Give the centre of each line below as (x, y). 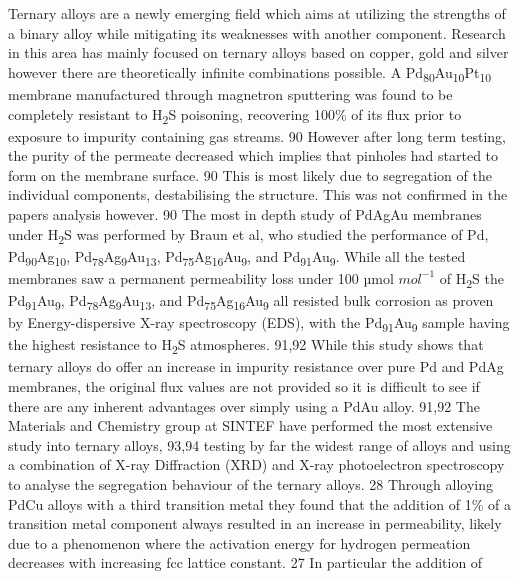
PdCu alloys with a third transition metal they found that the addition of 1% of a (259, 503)
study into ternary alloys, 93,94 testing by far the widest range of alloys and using (259, 444)
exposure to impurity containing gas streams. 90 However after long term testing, (257, 135)
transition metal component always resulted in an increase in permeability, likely (255, 523)
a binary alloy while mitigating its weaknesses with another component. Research (257, 32)
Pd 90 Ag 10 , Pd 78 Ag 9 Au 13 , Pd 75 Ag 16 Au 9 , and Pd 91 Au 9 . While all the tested (237, 257)
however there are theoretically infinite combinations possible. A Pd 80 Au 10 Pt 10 (250, 73)
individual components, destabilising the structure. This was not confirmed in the (258, 194)
